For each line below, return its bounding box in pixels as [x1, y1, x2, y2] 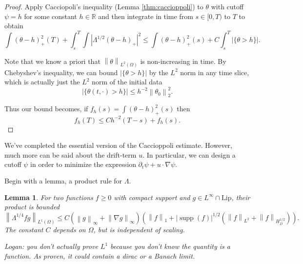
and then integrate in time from [98, 11, 193, 21]
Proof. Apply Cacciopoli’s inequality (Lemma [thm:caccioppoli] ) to [4, 1, 203, 11]
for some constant [24, 11, 77, 21]
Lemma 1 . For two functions [4, 192, 93, 202]
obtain [4, 20, 23, 31]
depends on [53, 224, 86, 235]
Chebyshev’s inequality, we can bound [4, 67, 118, 77]
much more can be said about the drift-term [4, 149, 137, 160]
